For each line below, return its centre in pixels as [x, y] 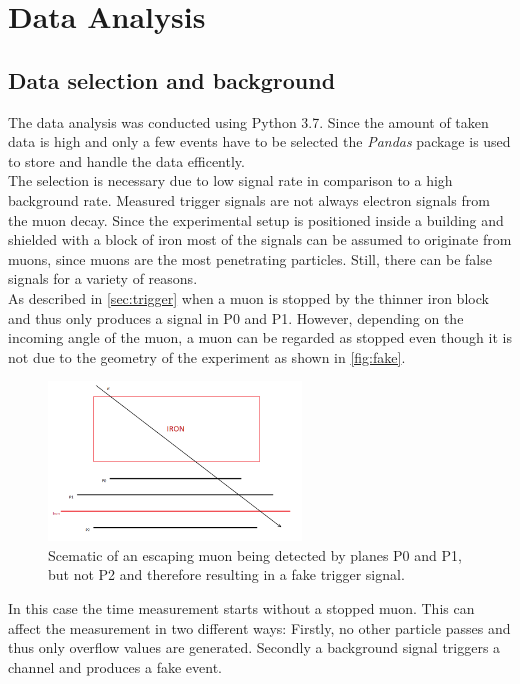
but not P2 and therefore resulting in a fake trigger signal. [226, 574]
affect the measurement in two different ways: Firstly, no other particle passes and [259, 627]
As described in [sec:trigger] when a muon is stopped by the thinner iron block [248, 297]
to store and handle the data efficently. [126, 160]
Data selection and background [172, 79]
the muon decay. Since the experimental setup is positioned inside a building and [256, 219]
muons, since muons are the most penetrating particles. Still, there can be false [250, 258]
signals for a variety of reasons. [103, 278]
